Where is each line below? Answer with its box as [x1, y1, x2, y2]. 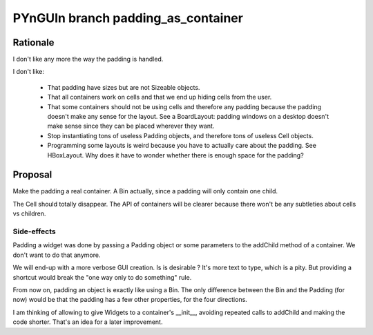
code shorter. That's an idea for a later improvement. [12, 318, 163, 326]
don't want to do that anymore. [12, 251, 101, 259]
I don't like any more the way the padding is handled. [12, 55, 164, 64]
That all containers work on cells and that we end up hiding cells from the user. [47, 93, 272, 102]
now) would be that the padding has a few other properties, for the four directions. [12, 296, 248, 304]
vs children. [12, 209, 46, 218]
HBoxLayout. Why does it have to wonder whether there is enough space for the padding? [47, 151, 304, 159]
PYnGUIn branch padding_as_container [12, 10, 243, 26]
